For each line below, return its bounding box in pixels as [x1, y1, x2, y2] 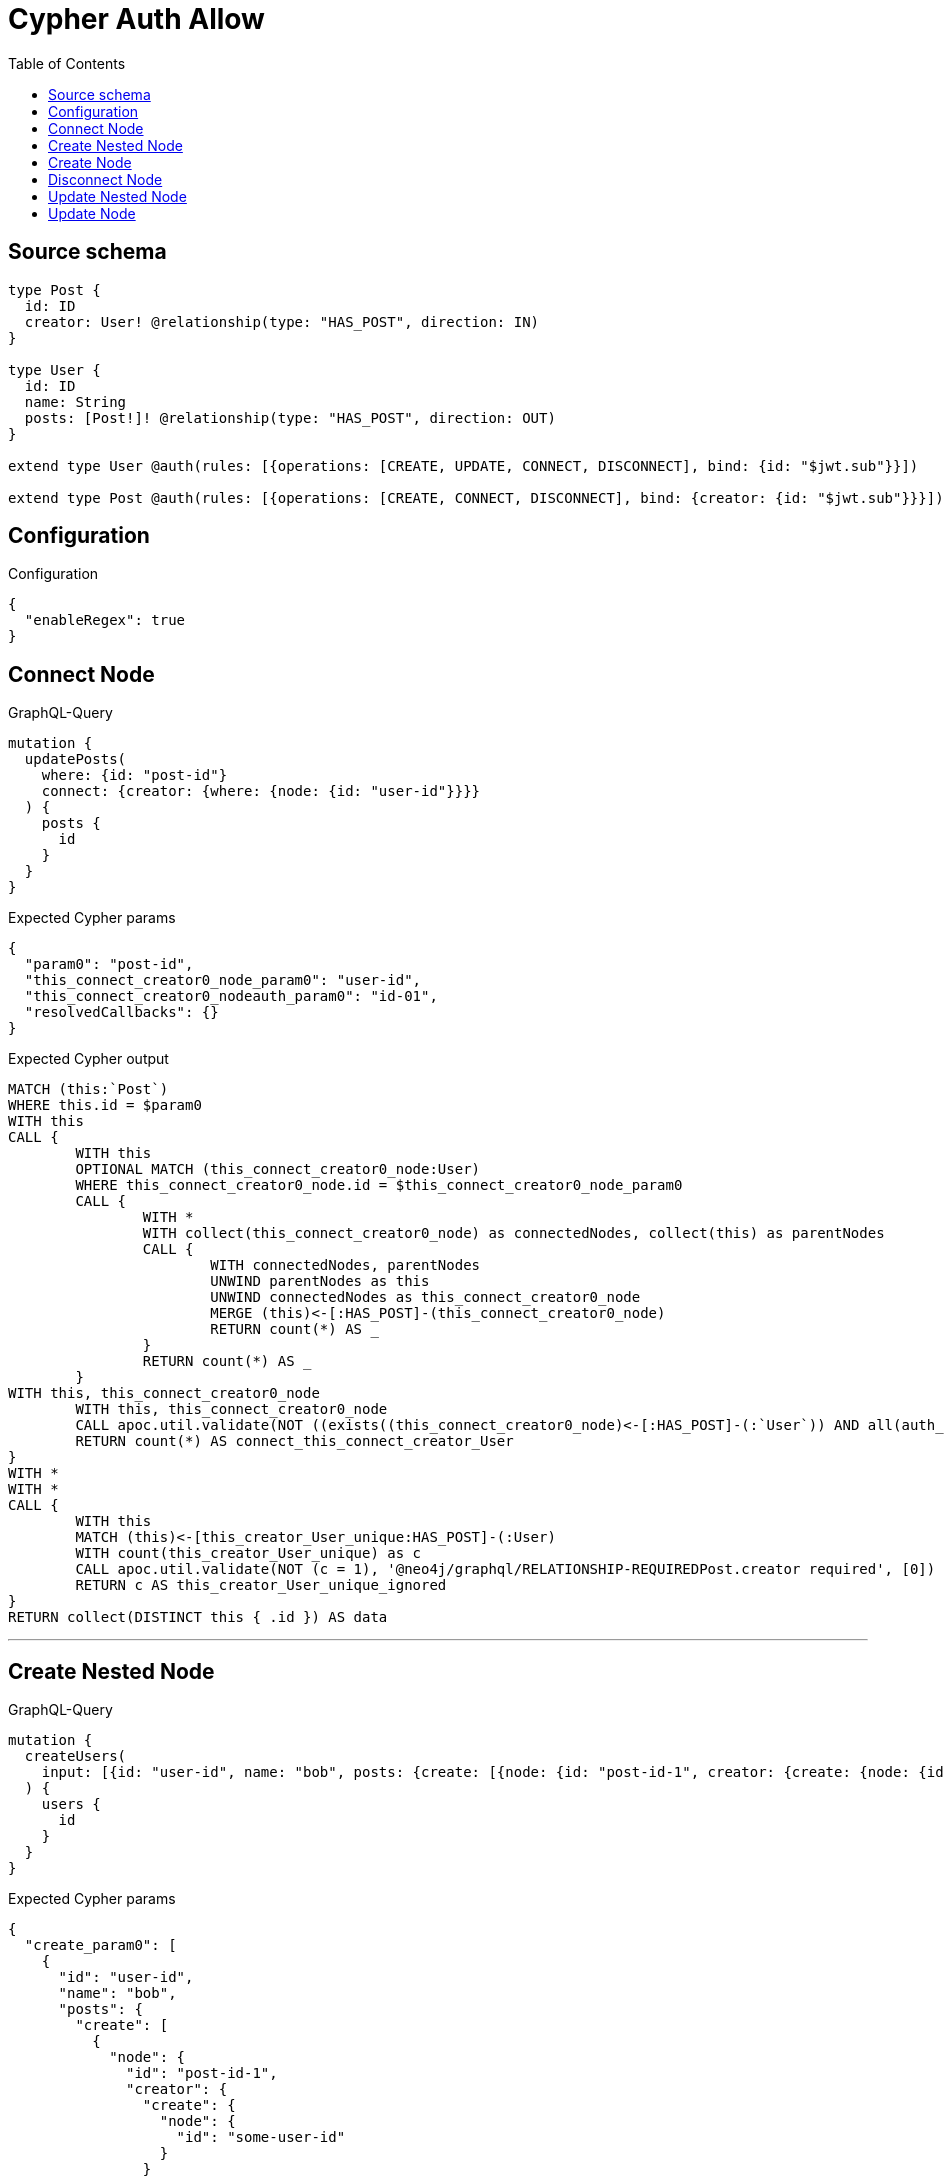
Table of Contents [8, 54, 126, 72]
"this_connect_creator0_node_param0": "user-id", [24, 972, 422, 989]
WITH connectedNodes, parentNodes [210, 1257, 481, 1274]
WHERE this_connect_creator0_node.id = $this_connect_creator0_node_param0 [75, 1177, 683, 1194]
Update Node [48, 204, 136, 222]
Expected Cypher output [8, 1050, 169, 1068]
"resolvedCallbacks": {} [24, 1004, 219, 1021]
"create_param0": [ [24, 1937, 177, 1954]
